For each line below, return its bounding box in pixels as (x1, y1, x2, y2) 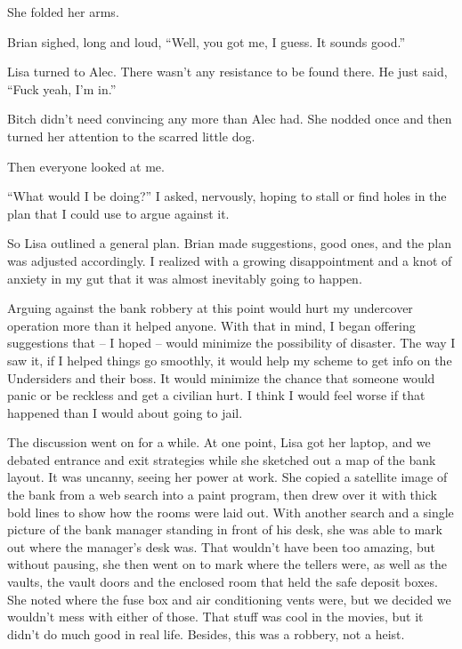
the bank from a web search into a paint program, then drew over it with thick (7, 485, 437, 504)
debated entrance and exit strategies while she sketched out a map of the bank (7, 450, 436, 469)
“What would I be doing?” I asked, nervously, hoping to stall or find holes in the (7, 187, 447, 205)
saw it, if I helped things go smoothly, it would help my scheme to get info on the (7, 350, 452, 369)
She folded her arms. (7, 3, 119, 20)
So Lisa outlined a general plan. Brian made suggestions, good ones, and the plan (7, 234, 452, 252)
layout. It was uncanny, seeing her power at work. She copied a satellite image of (7, 468, 448, 486)
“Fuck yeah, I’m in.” (7, 79, 117, 98)
